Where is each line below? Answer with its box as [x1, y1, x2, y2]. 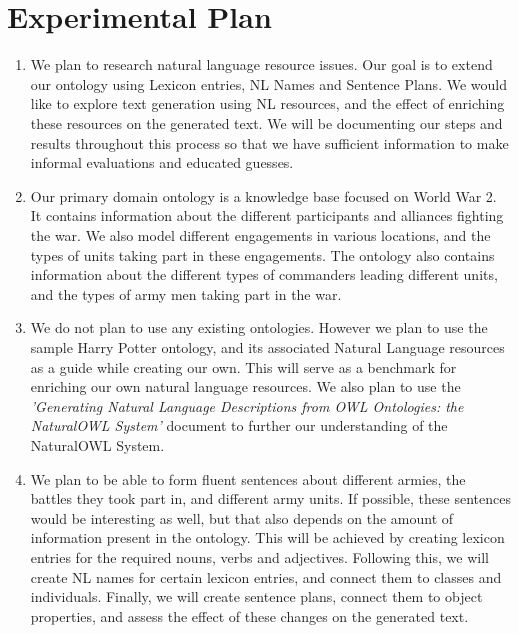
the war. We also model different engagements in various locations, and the [30, 225, 491, 245]
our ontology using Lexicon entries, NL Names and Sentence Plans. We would [30, 73, 507, 94]
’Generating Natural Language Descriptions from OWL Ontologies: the [30, 395, 464, 416]
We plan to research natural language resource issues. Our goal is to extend [30, 54, 493, 75]
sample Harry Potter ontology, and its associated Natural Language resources [30, 336, 505, 357]
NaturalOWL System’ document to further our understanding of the [30, 415, 448, 436]
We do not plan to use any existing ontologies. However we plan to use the [30, 317, 488, 338]
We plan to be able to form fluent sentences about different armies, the [30, 468, 466, 489]
